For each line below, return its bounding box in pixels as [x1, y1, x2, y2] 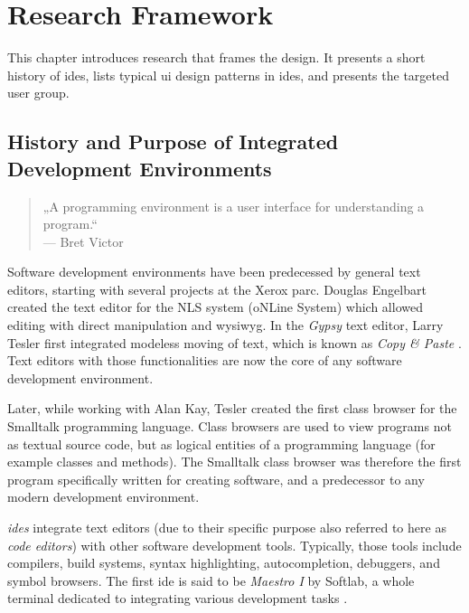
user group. [7, 83, 70, 102]
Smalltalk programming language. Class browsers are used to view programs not [7, 417, 452, 436]
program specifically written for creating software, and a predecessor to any [7, 469, 425, 488]
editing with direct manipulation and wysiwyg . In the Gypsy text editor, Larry [7, 316, 444, 335]
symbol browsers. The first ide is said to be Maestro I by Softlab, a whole [7, 571, 415, 589]
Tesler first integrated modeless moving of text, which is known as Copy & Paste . [7, 333, 462, 352]
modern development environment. [7, 487, 200, 506]
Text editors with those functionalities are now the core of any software [7, 351, 402, 370]
